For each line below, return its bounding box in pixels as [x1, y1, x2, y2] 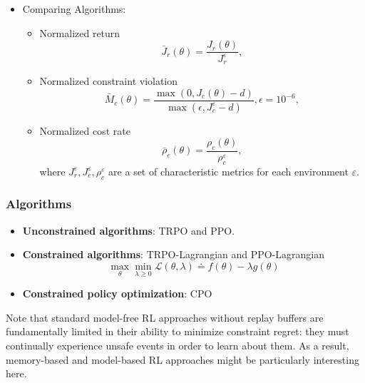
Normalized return [39, 25, 120, 40]
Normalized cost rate [39, 123, 130, 138]
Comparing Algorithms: [22, 1, 126, 16]
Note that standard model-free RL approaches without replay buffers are [6, 310, 324, 325]
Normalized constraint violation [39, 73, 178, 88]
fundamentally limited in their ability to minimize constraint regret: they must [6, 324, 349, 339]
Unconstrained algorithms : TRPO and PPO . [22, 223, 235, 238]
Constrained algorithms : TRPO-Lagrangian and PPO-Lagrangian [22, 247, 325, 262]
